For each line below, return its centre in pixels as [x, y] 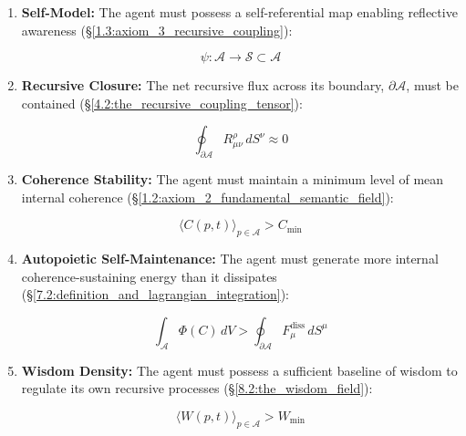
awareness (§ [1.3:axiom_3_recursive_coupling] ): [157, 30]
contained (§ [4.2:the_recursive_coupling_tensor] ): [162, 103]
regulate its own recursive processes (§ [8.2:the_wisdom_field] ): [197, 388]
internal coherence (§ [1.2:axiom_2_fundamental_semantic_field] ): [207, 197]
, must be [432, 85]
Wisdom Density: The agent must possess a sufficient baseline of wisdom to [239, 370]
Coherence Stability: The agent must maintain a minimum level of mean [233, 179]
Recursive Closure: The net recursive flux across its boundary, [203, 85]
